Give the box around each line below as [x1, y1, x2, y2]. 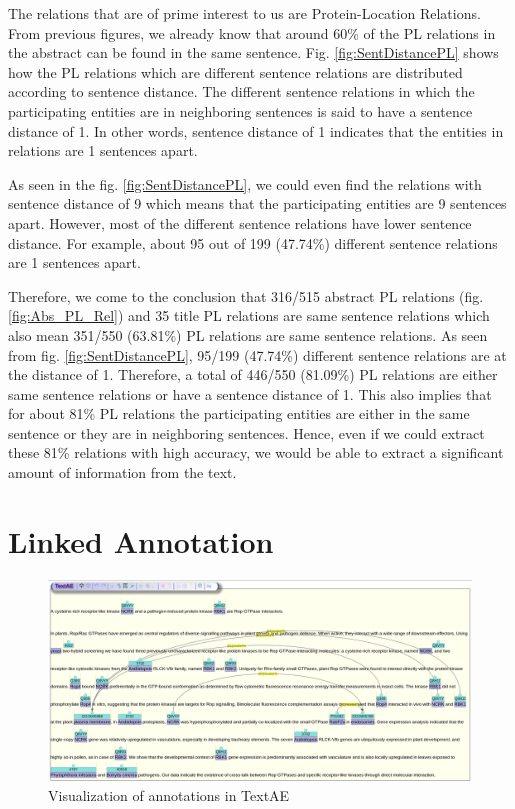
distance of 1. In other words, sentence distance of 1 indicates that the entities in [8, 120, 504, 141]
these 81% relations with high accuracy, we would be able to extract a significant [8, 442, 504, 463]
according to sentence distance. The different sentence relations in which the [8, 81, 475, 102]
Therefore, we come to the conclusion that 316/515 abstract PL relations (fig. [8, 285, 484, 306]
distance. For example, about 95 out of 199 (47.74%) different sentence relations [8, 232, 498, 253]
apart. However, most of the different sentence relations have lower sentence [8, 212, 472, 233]
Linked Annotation [8, 520, 274, 561]
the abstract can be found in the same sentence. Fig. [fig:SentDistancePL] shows [8, 42, 499, 63]
